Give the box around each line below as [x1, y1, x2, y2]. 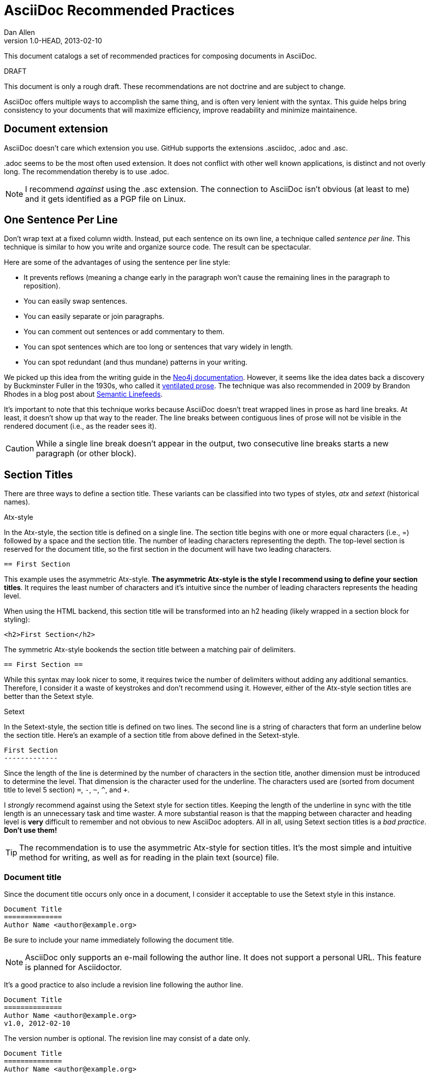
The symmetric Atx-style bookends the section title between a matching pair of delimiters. [4, 645, 296, 654]
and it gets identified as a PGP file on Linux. [25, 193, 186, 204]
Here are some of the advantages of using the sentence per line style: [4, 258, 230, 267]
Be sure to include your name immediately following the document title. [4, 936, 234, 945]
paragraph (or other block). [36, 448, 137, 459]
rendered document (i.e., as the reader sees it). [4, 422, 157, 431]
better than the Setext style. [4, 692, 94, 701]
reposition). [24, 282, 60, 290]
